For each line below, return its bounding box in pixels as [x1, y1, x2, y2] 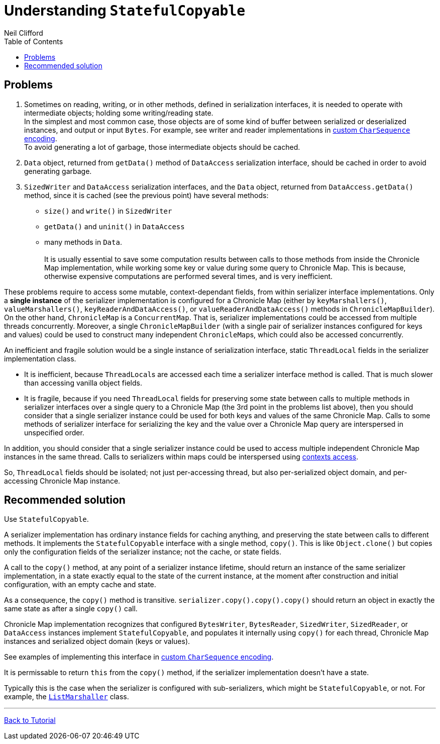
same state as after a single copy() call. [4, 604, 138, 613]
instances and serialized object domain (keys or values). [4, 637, 190, 646]
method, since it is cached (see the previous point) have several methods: [24, 191, 269, 200]
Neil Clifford [4, 28, 43, 37]
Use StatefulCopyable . [4, 515, 89, 524]
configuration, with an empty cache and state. [4, 580, 156, 589]
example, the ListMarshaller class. [4, 692, 129, 701]
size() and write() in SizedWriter [44, 206, 172, 215]
